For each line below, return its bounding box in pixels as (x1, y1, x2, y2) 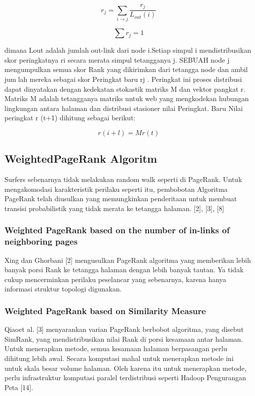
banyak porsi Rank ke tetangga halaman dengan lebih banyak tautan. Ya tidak (4, 264, 244, 275)
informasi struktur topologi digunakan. (4, 284, 122, 294)
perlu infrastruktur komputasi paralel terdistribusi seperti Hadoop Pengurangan (4, 372, 246, 383)
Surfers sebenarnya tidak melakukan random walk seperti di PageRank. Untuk (4, 174, 242, 184)
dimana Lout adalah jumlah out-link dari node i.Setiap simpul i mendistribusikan (4, 45, 251, 55)
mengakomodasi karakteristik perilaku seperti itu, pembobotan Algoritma (4, 183, 228, 194)
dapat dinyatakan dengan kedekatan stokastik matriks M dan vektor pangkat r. (4, 83, 246, 94)
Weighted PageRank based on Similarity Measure (4, 304, 206, 317)
